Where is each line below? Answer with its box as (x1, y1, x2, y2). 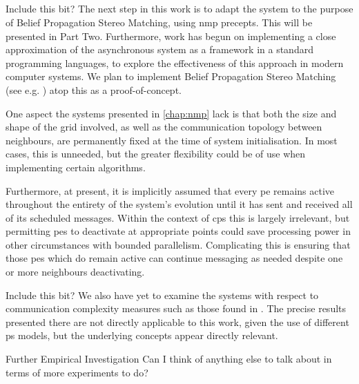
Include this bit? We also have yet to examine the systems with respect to (6, 287, 319, 302)
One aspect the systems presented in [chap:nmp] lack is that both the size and (6, 106, 337, 120)
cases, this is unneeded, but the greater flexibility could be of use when (6, 146, 306, 161)
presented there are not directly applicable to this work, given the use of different (6, 314, 349, 329)
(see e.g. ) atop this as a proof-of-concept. (6, 82, 182, 97)
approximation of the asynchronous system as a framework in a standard (6, 42, 313, 57)
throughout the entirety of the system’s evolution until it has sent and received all (6, 197, 353, 211)
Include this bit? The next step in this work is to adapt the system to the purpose (6, 1, 353, 16)
